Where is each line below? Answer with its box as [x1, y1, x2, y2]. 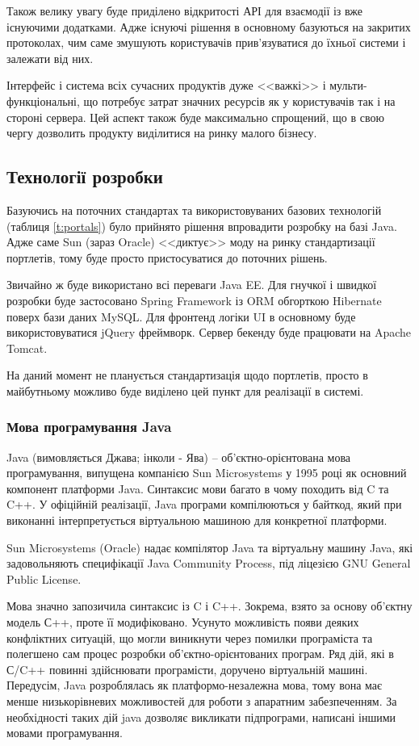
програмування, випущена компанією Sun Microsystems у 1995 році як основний [6, 464, 407, 481]
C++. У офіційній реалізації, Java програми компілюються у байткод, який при [6, 496, 402, 513]
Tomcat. [6, 339, 48, 356]
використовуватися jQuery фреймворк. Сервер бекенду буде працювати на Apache [6, 324, 412, 341]
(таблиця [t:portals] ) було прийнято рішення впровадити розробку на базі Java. [6, 217, 397, 234]
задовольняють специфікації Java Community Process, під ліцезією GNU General [6, 555, 411, 572]
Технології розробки [6, 164, 163, 189]
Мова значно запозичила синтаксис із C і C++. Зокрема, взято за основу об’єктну [6, 597, 413, 614]
